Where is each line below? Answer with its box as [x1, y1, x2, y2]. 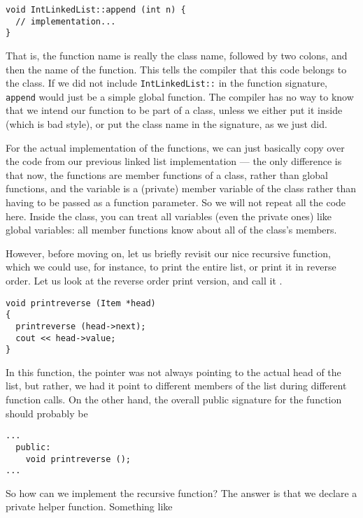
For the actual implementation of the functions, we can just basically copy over [6, 140, 345, 154]
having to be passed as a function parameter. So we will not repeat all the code [6, 195, 346, 210]
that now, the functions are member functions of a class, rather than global [6, 167, 328, 182]
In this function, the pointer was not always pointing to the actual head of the [6, 364, 341, 379]
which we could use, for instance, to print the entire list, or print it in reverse [6, 259, 336, 274]
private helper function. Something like [6, 499, 173, 514]
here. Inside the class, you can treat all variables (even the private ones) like [6, 208, 332, 223]
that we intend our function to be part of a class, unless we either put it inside [6, 103, 343, 117]
